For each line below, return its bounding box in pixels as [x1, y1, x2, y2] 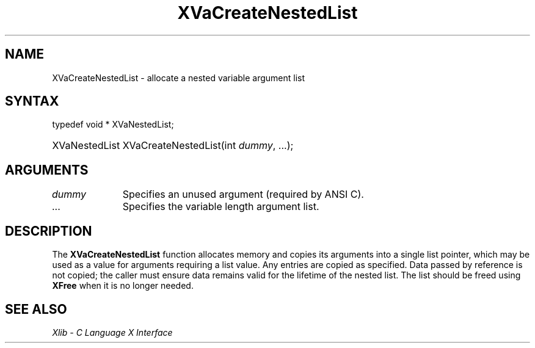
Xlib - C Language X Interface [52, 327, 173, 338]
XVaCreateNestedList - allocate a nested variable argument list [52, 72, 305, 83]
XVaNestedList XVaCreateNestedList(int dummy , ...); [52, 139, 294, 152]
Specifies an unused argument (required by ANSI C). [122, 188, 364, 201]
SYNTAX [5, 93, 59, 109]
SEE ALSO [5, 301, 67, 317]
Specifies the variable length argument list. [122, 200, 319, 213]
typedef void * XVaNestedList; [52, 119, 174, 130]
